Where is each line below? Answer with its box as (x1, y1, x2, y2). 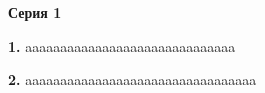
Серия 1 (8, 2, 62, 22)
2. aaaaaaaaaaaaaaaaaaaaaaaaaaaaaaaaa (8, 69, 257, 90)
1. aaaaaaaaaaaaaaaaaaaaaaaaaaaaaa (8, 35, 236, 56)
